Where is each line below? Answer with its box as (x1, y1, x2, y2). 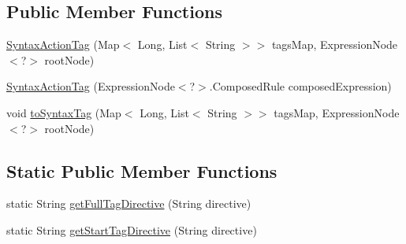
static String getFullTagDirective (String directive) (6, 195, 251, 212)
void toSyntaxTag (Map (6, 104, 121, 120)
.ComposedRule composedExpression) (209, 78, 392, 94)
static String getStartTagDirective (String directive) (6, 221, 257, 238)
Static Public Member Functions (6, 158, 277, 183)
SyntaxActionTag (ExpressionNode (6, 78, 175, 94)
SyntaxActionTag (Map (6, 36, 120, 53)
